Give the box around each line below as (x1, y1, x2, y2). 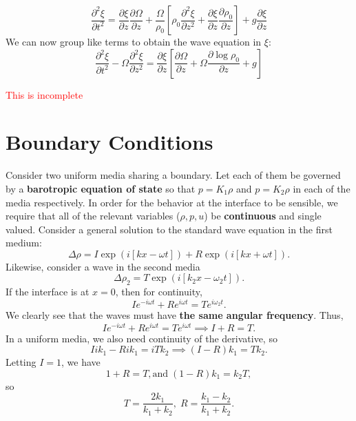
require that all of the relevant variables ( (6, 208, 180, 223)
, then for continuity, (115, 284, 202, 299)
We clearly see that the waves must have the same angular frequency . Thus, (6, 307, 344, 322)
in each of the (293, 181, 350, 195)
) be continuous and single (204, 208, 322, 223)
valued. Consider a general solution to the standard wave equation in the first (6, 222, 333, 236)
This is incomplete (6, 87, 83, 101)
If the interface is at (6, 284, 90, 299)
